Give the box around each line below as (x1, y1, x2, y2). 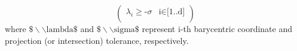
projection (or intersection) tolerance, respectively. (5, 34, 189, 46)
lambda (46, 26, 74, 34)
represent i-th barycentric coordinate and (142, 23, 293, 34)
